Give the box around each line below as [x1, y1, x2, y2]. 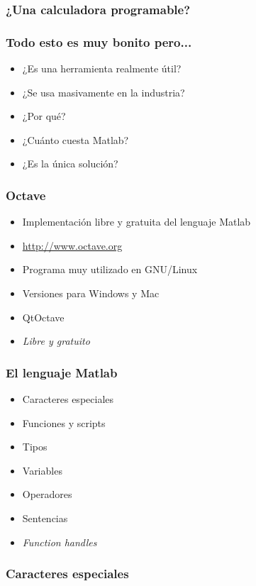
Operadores [22, 487, 72, 502]
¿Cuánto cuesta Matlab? [22, 132, 129, 147]
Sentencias [22, 511, 68, 525]
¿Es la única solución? [22, 156, 118, 171]
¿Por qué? [22, 109, 66, 123]
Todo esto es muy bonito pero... [6, 33, 192, 50]
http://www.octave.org [22, 238, 123, 253]
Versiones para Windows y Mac [22, 286, 160, 301]
